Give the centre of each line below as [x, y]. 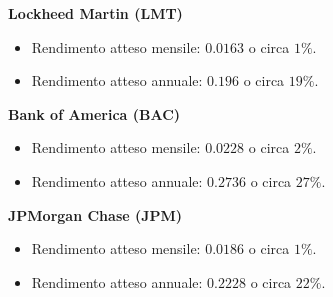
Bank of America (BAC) [94, 113]
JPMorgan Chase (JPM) [95, 214]
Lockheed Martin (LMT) [95, 13]
